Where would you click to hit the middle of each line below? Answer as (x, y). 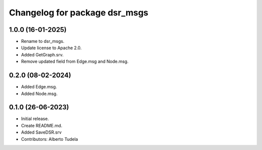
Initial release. (35, 119)
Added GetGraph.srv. (42, 55)
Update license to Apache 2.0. (51, 48)
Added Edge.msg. (39, 87)
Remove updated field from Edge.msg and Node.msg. (75, 61)
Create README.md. (42, 125)
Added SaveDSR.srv (41, 132)
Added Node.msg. (39, 94)
